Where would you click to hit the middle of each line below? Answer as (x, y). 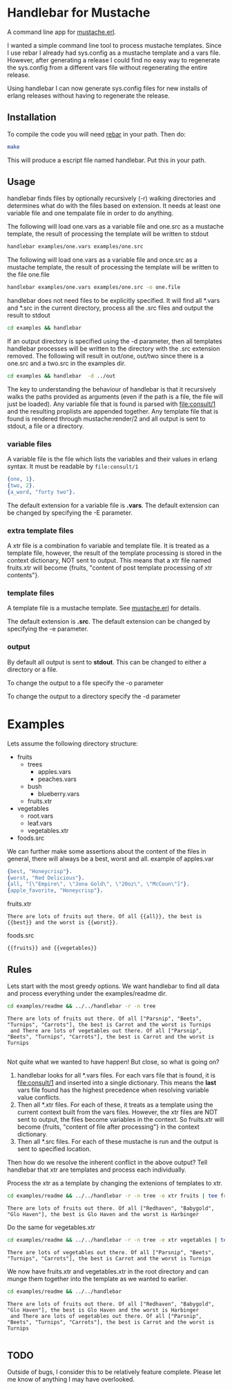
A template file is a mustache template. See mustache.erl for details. (104, 608)
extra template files (40, 530)
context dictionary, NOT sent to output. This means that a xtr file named (109, 561)
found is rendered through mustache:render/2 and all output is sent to (106, 419)
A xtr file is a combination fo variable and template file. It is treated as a (108, 546)
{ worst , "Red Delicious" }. (46, 878)
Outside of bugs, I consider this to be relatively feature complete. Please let (114, 1372)
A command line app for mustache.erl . (61, 32)
